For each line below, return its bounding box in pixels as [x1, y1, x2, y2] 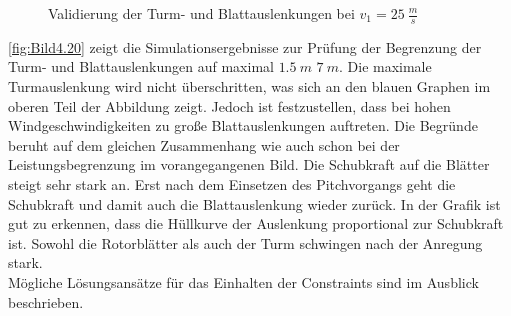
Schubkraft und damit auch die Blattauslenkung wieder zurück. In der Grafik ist [8, 193, 501, 214]
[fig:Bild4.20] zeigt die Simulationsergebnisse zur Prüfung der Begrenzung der [8, 36, 482, 57]
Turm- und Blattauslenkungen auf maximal [8, 56, 274, 77]
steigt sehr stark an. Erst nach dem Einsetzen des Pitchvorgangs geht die [8, 173, 456, 194]
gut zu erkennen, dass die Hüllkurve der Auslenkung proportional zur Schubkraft [8, 213, 504, 234]
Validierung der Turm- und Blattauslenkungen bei [48, 3, 355, 23]
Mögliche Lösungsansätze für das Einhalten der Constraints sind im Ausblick [8, 271, 479, 292]
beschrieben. [8, 291, 84, 312]
